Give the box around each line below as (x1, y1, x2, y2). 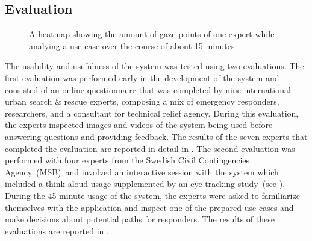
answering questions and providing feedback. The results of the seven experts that (5, 130, 308, 142)
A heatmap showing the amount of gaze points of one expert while (29, 28, 275, 40)
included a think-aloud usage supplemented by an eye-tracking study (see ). (5, 177, 285, 190)
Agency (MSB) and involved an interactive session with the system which (5, 165, 279, 178)
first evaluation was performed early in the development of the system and (5, 71, 279, 84)
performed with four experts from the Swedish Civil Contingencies (5, 154, 250, 166)
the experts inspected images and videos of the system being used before (5, 118, 273, 131)
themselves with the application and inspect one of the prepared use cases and (5, 201, 294, 213)
